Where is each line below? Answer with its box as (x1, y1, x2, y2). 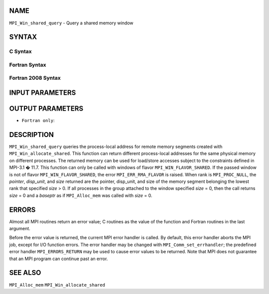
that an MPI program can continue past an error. (9, 256, 108, 262)
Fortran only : (21, 118, 55, 124)
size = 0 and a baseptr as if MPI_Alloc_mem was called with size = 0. (9, 192, 152, 198)
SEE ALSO (9, 269, 41, 277)
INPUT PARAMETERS (9, 89, 76, 97)
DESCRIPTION (9, 130, 54, 139)
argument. (9, 226, 31, 232)
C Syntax (9, 48, 32, 55)
